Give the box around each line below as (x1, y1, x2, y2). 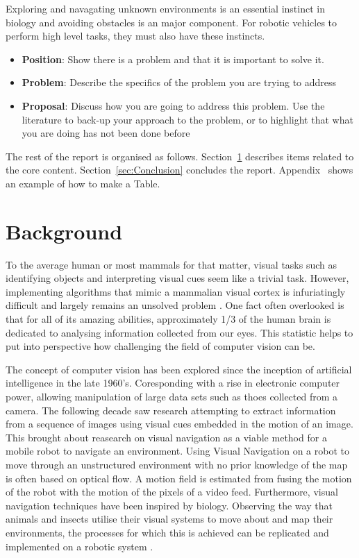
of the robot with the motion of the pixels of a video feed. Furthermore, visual (6, 484, 338, 499)
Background (6, 217, 123, 245)
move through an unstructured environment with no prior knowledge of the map (6, 457, 348, 471)
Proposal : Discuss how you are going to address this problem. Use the (22, 98, 325, 112)
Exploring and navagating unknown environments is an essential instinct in (6, 1, 325, 15)
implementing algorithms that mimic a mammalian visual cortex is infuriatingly (6, 284, 346, 298)
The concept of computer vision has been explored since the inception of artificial (6, 362, 352, 376)
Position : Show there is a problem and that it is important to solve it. (22, 51, 324, 66)
